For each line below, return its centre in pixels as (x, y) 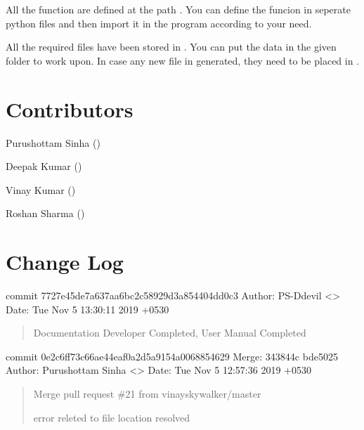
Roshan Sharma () (45, 213)
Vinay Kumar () (41, 189)
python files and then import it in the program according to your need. (159, 23)
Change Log (65, 262)
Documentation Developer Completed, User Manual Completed (170, 333)
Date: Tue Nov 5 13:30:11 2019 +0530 (87, 309)
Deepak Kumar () (44, 166)
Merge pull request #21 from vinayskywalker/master (147, 393)
